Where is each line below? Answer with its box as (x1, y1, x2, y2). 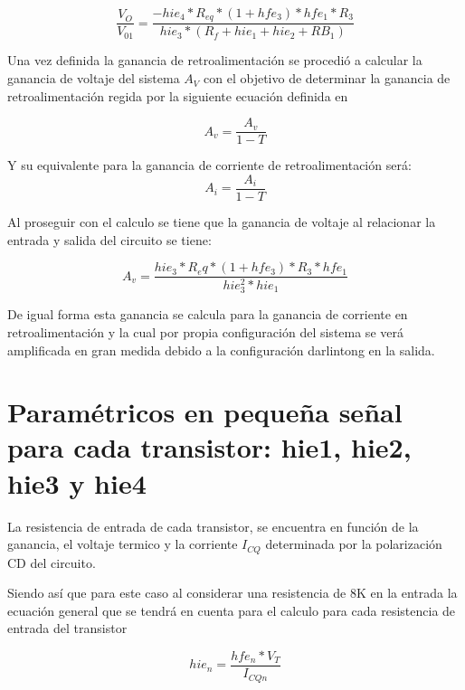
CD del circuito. (7, 553, 96, 572)
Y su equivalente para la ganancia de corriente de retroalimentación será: (7, 156, 412, 175)
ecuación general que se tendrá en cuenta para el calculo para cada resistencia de (7, 600, 456, 619)
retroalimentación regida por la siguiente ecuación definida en (7, 86, 348, 105)
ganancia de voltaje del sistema (7, 69, 180, 88)
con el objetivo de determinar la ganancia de (204, 69, 451, 88)
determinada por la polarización (265, 534, 442, 553)
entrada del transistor (7, 619, 128, 638)
